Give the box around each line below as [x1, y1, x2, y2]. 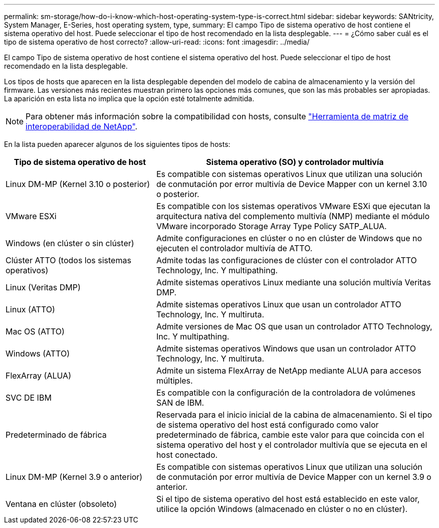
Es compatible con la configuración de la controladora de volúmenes [156, 388, 415, 398]
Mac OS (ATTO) [6, 326, 65, 336]
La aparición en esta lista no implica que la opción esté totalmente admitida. [4, 94, 255, 103]
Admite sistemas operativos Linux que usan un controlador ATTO [156, 299, 401, 309]
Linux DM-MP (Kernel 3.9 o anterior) [6, 472, 143, 482]
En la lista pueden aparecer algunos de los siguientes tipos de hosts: [4, 140, 231, 148]
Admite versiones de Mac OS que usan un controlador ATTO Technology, [156, 321, 432, 331]
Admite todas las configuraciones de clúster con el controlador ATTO [156, 255, 417, 265]
